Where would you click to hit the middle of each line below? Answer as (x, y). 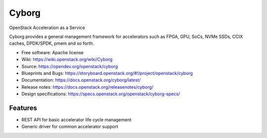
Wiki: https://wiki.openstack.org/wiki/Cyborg (67, 60)
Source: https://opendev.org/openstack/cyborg (70, 66)
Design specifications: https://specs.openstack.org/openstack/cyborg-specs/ (101, 94)
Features (23, 108)
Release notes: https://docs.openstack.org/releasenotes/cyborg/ (87, 87)
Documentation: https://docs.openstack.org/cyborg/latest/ (81, 80)
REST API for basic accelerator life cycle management (76, 120)
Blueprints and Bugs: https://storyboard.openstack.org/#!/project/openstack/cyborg (107, 73)
